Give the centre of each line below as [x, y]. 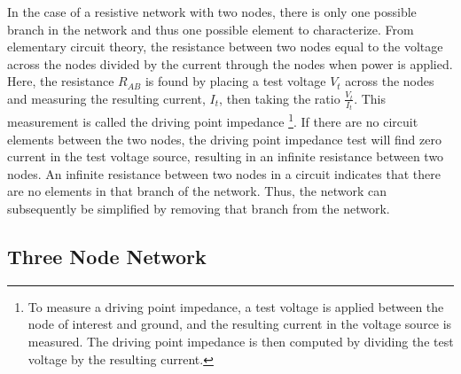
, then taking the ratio [280, 98]
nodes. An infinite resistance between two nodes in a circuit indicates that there [224, 173]
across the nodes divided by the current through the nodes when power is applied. [230, 63]
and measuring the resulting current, [106, 98]
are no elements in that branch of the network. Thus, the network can [197, 191]
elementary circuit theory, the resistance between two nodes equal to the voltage [225, 47]
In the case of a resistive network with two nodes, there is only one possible [212, 12]
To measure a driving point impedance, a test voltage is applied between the [236, 306]
